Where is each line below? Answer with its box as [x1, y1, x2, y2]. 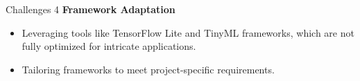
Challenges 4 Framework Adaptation [6, 2, 175, 16]
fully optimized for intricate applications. [22, 39, 196, 53]
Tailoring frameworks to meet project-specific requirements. [22, 62, 275, 76]
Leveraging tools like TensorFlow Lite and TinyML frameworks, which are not [22, 25, 354, 39]
